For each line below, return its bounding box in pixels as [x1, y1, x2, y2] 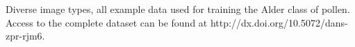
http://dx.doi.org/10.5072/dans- [210, 15, 348, 29]
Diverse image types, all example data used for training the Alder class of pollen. [6, 2, 350, 16]
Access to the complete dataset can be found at [6, 15, 208, 29]
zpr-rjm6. [6, 29, 45, 43]
